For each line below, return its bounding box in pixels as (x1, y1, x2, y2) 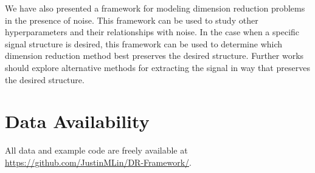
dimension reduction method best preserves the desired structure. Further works (5, 49, 304, 62)
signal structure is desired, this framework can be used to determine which (5, 37, 283, 50)
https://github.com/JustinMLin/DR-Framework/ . (5, 155, 192, 168)
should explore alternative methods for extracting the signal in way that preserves (5, 61, 310, 73)
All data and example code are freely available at (5, 144, 188, 157)
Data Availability (5, 109, 150, 134)
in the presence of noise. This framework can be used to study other (5, 13, 258, 26)
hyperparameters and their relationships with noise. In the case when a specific (5, 25, 300, 38)
